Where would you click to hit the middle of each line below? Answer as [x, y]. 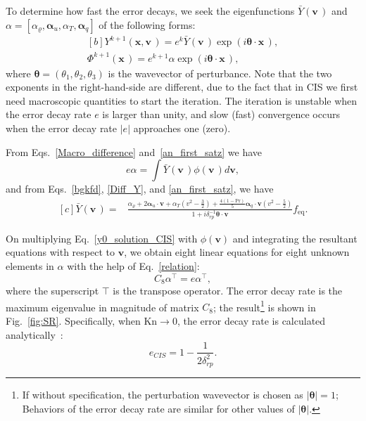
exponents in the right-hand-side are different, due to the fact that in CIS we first [182, 87]
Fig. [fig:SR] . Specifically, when [73, 321]
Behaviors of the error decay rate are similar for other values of [158, 408]
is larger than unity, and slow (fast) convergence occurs [221, 114]
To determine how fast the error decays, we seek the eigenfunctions [150, 11]
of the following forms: [147, 24]
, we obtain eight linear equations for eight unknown [237, 252]
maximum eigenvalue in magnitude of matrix [102, 307]
